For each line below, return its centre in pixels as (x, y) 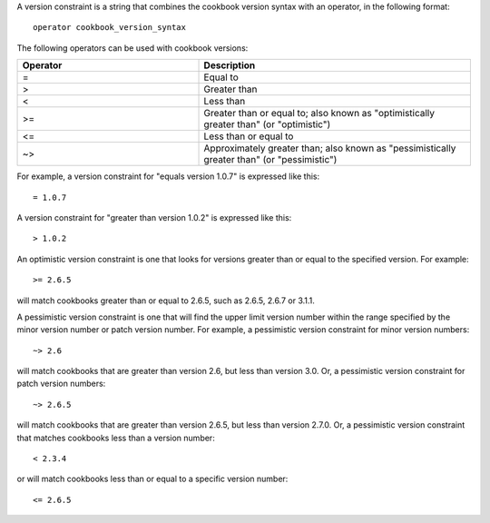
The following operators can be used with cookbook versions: (132, 48)
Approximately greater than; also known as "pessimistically (330, 148)
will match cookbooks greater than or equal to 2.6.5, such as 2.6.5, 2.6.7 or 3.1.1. (166, 301)
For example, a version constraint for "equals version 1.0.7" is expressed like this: (168, 176)
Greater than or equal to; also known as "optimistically (319, 113)
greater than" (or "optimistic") (267, 124)
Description (230, 65)
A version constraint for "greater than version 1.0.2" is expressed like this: (154, 217)
